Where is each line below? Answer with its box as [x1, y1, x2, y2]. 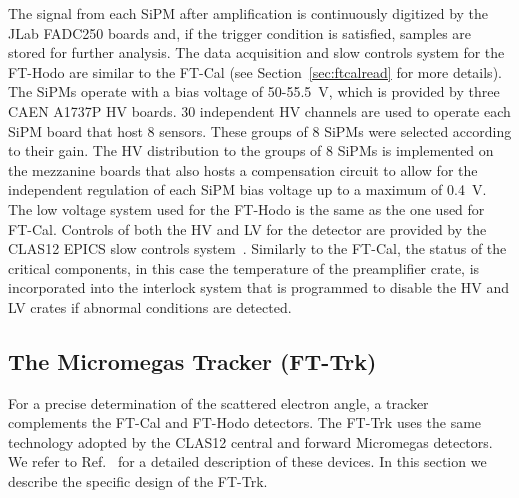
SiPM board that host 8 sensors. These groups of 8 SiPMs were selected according [8, 120, 512, 141]
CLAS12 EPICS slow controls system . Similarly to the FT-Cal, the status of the [8, 238, 507, 259]
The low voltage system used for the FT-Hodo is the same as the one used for [8, 198, 485, 219]
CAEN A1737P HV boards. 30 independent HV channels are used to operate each [8, 100, 511, 121]
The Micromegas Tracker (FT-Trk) [8, 345, 377, 376]
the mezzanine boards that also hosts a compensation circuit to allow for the [8, 159, 478, 180]
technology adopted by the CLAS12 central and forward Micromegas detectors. [8, 431, 493, 452]
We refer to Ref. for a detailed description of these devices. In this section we [8, 451, 487, 472]
